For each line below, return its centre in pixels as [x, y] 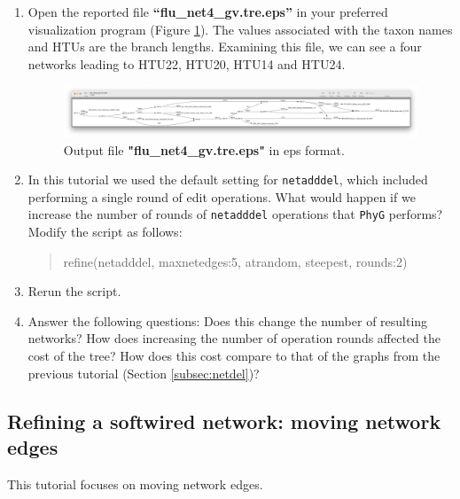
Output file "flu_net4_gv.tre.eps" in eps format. [204, 149]
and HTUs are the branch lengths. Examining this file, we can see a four [225, 47]
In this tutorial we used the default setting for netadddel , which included [228, 179]
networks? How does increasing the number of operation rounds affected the [234, 338]
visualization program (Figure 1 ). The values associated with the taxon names [240, 29]
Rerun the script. [74, 291]
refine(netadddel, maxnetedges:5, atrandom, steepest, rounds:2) [235, 261]
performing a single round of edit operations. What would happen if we [222, 196]
